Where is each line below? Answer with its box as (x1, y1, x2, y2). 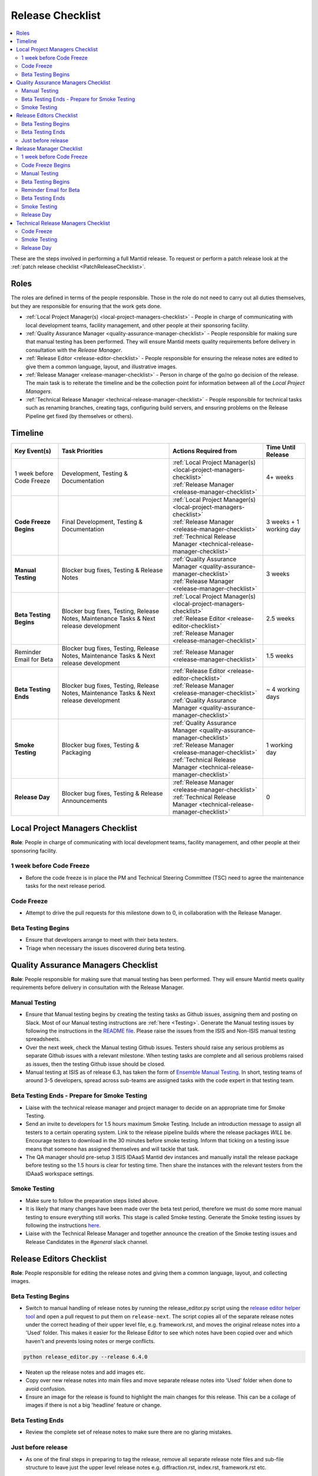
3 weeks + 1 (266, 517, 300, 525)
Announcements (61, 796, 108, 805)
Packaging (61, 748, 91, 756)
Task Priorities (61, 446, 103, 455)
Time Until (266, 443, 296, 451)
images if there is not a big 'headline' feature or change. (25, 1402, 162, 1409)
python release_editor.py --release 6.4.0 (23, 1353, 148, 1360)
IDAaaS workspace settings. (25, 1170, 94, 1177)
